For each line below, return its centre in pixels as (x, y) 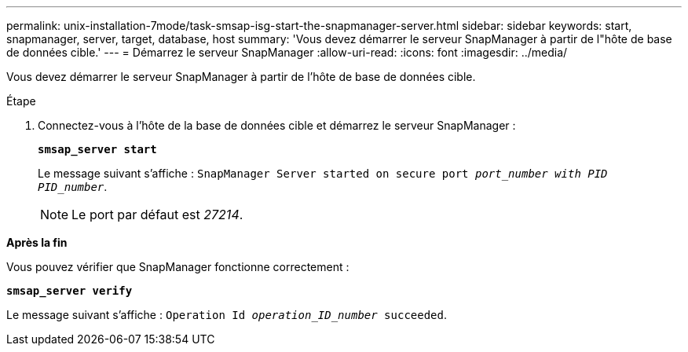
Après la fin (37, 242)
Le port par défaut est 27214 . (157, 214)
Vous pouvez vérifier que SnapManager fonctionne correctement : (178, 267)
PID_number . (73, 187)
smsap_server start (97, 149)
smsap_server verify (70, 291)
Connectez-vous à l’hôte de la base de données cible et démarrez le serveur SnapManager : (277, 125)
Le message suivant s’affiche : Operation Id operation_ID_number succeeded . (227, 315)
